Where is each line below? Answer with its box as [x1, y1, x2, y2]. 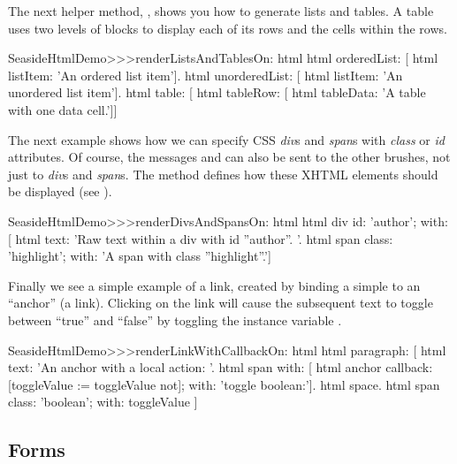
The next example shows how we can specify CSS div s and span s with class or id [8, 130, 445, 148]
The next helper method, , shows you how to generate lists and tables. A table [8, 2, 434, 19]
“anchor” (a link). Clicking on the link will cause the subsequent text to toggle [8, 293, 433, 312]
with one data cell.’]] [8, 100, 118, 118]
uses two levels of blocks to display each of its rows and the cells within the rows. [8, 19, 447, 37]
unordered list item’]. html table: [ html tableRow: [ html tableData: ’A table [8, 83, 426, 102]
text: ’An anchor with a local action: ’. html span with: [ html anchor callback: [8, 358, 433, 377]
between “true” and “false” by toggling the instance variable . [8, 310, 342, 329]
